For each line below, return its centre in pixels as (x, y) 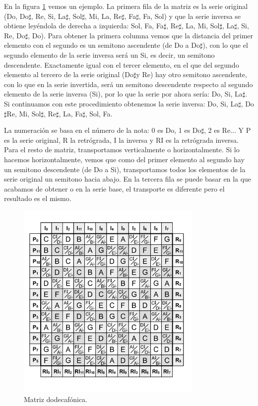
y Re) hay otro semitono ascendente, (192, 74)
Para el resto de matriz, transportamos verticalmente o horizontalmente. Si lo (122, 150)
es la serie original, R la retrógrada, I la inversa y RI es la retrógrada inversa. (121, 140)
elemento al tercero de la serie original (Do (69, 74)
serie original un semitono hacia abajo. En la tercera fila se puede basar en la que (128, 179)
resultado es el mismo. (38, 198)
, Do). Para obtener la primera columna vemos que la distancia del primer (141, 35)
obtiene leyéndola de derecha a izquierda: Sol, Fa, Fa (84, 26)
